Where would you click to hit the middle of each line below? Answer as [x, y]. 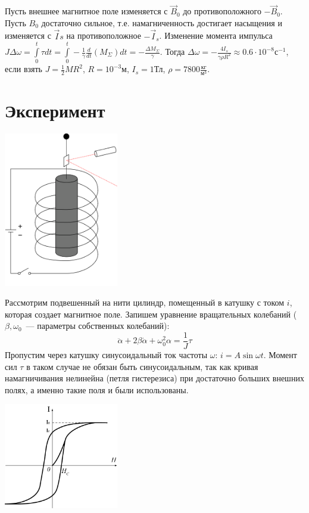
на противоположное [104, 35]
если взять [24, 69]
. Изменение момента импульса [216, 35]
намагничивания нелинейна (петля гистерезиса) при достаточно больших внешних [154, 378]
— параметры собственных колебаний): [98, 326]
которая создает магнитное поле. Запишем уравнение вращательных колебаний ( [151, 314]
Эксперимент [55, 110]
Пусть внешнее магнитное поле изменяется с [86, 11]
